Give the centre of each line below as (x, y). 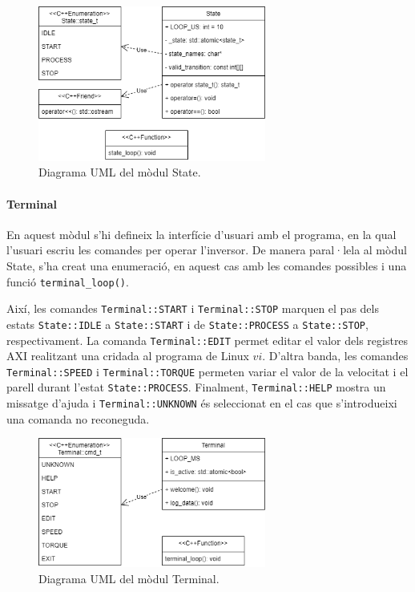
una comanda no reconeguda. (78, 418)
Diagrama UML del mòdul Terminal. (129, 578)
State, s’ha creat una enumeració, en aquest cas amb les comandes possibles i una (207, 265)
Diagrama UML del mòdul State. (120, 172)
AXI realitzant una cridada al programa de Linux (128, 356)
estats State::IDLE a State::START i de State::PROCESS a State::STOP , (187, 324)
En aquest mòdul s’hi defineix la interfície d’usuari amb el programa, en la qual (201, 234)
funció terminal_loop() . (68, 281)
